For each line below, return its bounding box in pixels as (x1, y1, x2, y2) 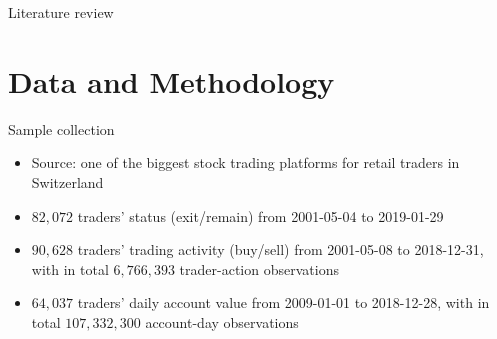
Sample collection (8, 118, 115, 139)
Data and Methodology (8, 60, 335, 101)
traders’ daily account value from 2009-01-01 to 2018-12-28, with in (77, 292, 490, 313)
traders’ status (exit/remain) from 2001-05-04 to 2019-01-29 (77, 205, 444, 226)
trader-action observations (179, 258, 339, 279)
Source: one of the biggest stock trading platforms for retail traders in (31, 152, 460, 173)
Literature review (8, 2, 114, 22)
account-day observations (145, 311, 299, 332)
